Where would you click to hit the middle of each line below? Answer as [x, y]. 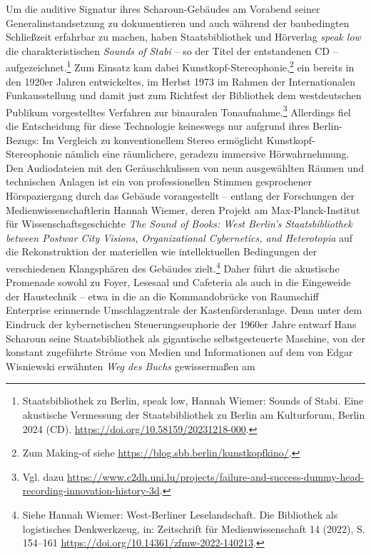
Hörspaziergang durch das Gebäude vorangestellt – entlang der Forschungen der [180, 196]
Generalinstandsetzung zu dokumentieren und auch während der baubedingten [178, 22]
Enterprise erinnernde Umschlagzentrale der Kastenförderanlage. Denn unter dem [184, 310]
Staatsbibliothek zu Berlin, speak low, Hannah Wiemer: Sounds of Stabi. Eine [193, 401]
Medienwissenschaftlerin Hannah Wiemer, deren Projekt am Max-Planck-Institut [183, 209]
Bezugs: [22, 139]
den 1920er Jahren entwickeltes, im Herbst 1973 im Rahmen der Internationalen [181, 81]
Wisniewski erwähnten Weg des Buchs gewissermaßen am [131, 366]
